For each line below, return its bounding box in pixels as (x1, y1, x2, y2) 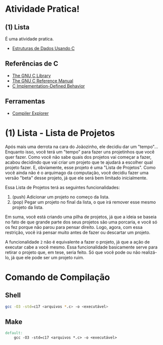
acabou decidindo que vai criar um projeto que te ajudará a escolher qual (5, 159, 153, 165)
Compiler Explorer (12, 110, 49, 116)
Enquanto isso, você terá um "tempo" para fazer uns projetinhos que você (5, 148, 155, 155)
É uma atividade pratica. (5, 36, 54, 42)
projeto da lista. (12, 204, 44, 210)
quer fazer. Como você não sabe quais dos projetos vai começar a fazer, (5, 154, 152, 160)
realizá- (141, 249, 158, 255)
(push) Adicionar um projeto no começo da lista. (12, 194, 110, 199)
